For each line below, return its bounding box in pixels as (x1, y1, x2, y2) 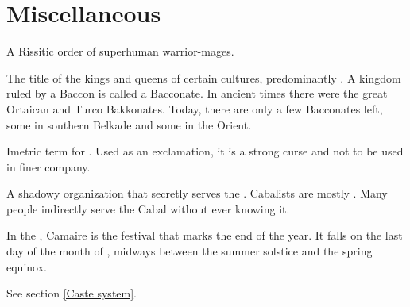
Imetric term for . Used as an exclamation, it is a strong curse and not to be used (6, 143, 404, 159)
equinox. (6, 258, 47, 274)
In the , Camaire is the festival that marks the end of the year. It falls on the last (6, 227, 403, 244)
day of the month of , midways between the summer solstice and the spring (6, 243, 373, 259)
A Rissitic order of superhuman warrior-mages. (6, 43, 234, 59)
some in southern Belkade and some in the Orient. (6, 116, 252, 132)
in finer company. (6, 158, 91, 175)
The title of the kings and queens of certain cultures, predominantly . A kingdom (6, 69, 401, 86)
